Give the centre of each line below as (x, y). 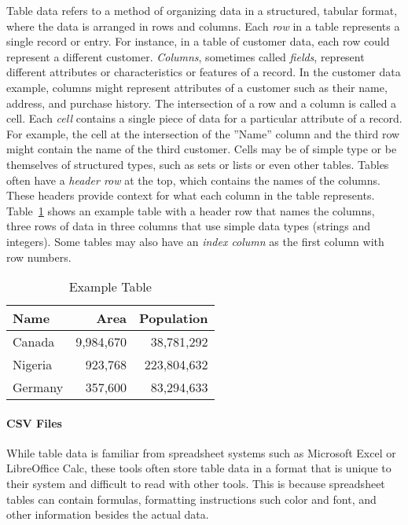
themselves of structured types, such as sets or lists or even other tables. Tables (198, 164)
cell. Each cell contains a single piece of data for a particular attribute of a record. (204, 118)
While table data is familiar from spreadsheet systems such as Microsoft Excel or (201, 452)
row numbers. (39, 257)
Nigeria (33, 365)
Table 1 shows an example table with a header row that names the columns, (191, 210)
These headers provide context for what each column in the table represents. (191, 195)
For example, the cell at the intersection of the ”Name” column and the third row (203, 133)
